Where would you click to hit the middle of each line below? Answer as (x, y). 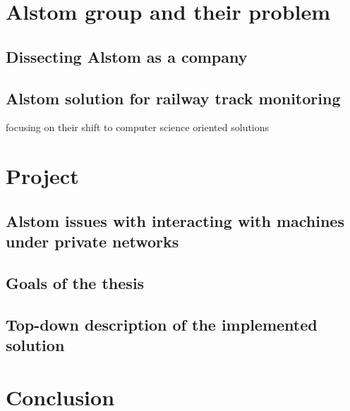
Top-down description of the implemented (162, 324)
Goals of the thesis (75, 282)
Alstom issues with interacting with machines (175, 220)
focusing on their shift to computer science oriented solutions (138, 127)
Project (42, 176)
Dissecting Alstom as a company (127, 56)
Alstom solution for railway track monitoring (173, 98)
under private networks (92, 241)
